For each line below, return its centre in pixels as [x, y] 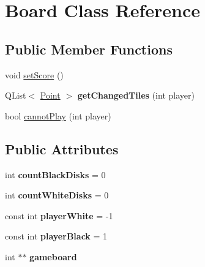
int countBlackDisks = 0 [55, 174]
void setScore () [34, 74]
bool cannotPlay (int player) [58, 115]
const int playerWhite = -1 [59, 215]
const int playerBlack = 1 [56, 236]
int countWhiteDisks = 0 [57, 195]
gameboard [53, 256]
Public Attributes [62, 149]
